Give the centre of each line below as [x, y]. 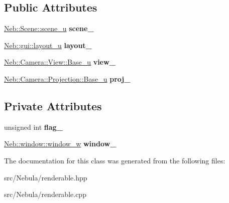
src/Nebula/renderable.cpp [45, 194]
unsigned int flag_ [33, 127]
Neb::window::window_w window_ [60, 144]
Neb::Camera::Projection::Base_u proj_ [67, 78]
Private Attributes [53, 106]
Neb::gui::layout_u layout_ [48, 45]
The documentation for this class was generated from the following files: [115, 160]
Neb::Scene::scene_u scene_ [49, 28]
